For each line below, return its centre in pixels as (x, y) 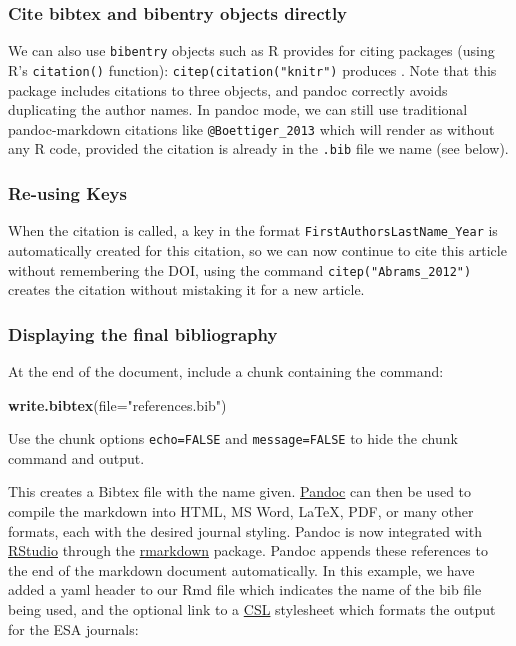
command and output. (76, 457)
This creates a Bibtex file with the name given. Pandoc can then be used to (240, 491)
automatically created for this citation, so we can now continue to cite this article (257, 249)
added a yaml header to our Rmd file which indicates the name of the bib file (245, 589)
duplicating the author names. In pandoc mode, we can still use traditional (238, 109)
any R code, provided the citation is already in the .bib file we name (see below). (258, 148)
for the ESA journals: (73, 628)
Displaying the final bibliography (143, 333)
